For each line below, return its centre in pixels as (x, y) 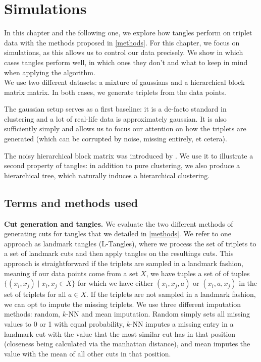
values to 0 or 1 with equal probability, (64, 323)
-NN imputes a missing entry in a (182, 323)
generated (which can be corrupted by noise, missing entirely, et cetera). (116, 139)
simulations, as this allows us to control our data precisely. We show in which (124, 52)
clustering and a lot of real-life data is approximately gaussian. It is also (115, 118)
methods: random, (32, 314)
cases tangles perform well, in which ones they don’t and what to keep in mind (126, 62)
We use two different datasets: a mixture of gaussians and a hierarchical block (124, 82)
